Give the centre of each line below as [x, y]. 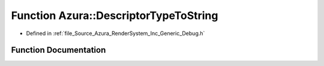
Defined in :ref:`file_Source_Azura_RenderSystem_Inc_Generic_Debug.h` [115, 33]
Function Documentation [58, 50]
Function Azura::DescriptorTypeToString [115, 15]
